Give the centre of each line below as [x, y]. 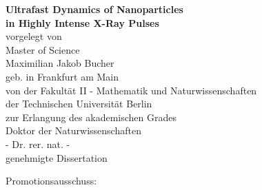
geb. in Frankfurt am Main [62, 76]
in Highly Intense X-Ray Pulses [82, 22]
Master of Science [43, 49]
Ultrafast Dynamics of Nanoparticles [94, 9]
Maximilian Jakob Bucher [60, 63]
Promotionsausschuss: [51, 181]
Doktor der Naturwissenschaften [73, 130]
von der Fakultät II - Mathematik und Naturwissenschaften [131, 90]
